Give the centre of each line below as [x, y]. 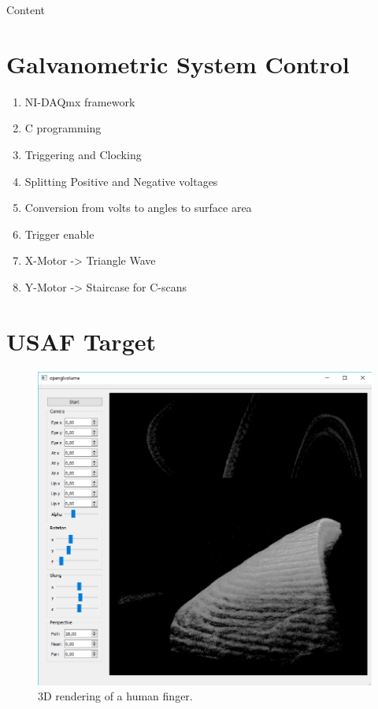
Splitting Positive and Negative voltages [121, 181]
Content [26, 9]
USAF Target [82, 341]
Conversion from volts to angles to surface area [138, 208]
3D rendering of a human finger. [115, 696]
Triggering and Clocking [83, 154]
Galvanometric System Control [178, 63]
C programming [63, 128]
